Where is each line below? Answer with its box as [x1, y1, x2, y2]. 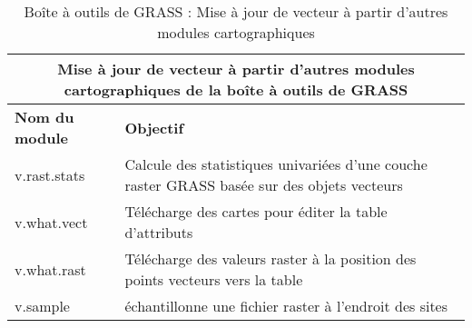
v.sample [15, 295, 70, 316]
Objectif [124, 116, 184, 138]
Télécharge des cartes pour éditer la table [124, 201, 388, 222]
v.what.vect [15, 211, 88, 233]
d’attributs [124, 222, 193, 243]
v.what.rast [15, 258, 86, 280]
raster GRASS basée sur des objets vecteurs [124, 174, 403, 195]
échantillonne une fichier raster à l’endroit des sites [124, 295, 448, 316]
